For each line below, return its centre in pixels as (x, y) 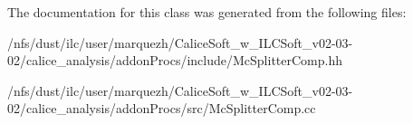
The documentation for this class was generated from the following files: (207, 12)
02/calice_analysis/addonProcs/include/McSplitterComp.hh (175, 60)
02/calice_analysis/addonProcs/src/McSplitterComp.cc (162, 108)
